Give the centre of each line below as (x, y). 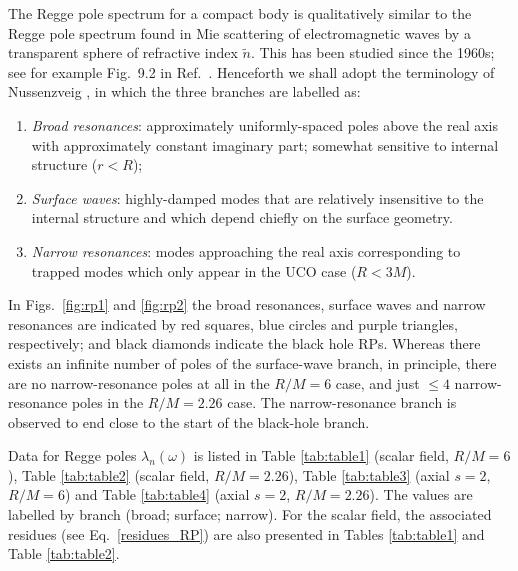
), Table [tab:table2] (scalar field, (109, 474)
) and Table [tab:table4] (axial (157, 494)
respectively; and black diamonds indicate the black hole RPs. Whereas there (244, 343)
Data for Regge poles (72, 455)
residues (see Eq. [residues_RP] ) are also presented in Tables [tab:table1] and (246, 533)
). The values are (421, 494)
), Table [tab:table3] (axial (369, 474)
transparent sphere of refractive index (123, 52)
